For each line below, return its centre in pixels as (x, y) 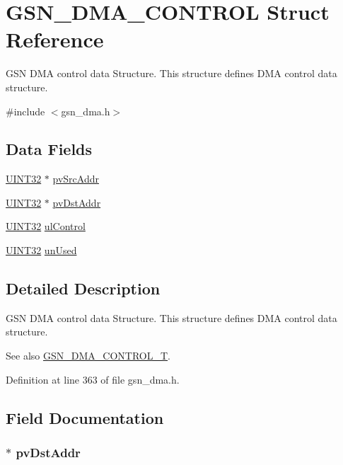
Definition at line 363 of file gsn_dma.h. (93, 379)
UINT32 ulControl (46, 226)
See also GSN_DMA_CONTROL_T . (88, 356)
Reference (55, 39)
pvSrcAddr (76, 179)
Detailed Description (83, 288)
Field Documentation (85, 417)
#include (25, 111)
